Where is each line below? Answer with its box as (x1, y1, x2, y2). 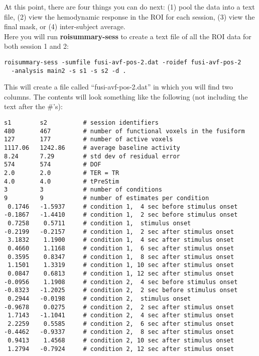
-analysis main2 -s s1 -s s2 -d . (11, 67, 126, 74)
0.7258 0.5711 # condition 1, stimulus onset (8, 219, 191, 227)
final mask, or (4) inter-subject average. (4, 21, 125, 32)
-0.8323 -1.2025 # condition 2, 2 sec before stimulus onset (4, 287, 238, 294)
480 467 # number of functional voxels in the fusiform (4, 127, 245, 135)
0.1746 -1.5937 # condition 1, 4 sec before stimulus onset (8, 203, 238, 210)
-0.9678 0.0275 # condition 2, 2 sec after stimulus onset (4, 303, 234, 311)
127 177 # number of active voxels (4, 136, 173, 143)
